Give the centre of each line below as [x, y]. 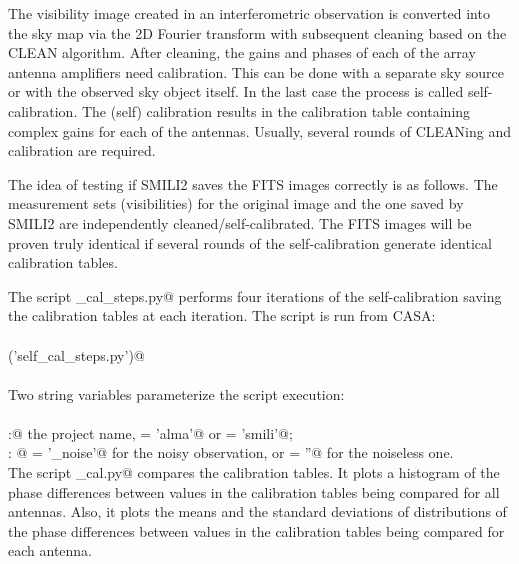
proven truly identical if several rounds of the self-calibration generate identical [250, 242]
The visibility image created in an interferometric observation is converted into [249, 13]
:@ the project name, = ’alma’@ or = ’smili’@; [150, 432]
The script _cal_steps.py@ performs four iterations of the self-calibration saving [255, 295]
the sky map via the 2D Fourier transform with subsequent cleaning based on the [257, 32]
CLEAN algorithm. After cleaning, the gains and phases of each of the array [242, 52]
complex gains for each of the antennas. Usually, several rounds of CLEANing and [259, 130]
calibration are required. [82, 150]
